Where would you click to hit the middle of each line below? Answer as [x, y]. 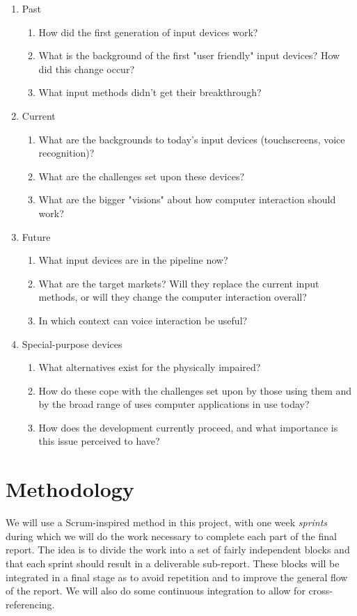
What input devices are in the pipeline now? [133, 260]
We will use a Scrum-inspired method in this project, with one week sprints [167, 522]
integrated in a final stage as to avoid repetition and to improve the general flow [177, 577]
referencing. [30, 604]
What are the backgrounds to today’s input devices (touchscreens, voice [192, 139]
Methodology [70, 489]
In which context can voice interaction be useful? [143, 320]
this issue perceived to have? [99, 441]
